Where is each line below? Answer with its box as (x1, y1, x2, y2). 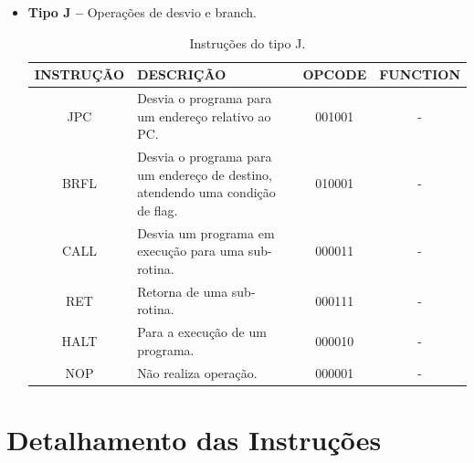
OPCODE (302, 65, 367, 84)
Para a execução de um (137, 322, 267, 342)
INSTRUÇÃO (34, 65, 125, 84)
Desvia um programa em (137, 223, 275, 242)
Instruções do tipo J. (189, 33, 306, 52)
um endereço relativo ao (137, 106, 271, 125)
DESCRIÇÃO (137, 65, 226, 84)
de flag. (137, 200, 178, 219)
